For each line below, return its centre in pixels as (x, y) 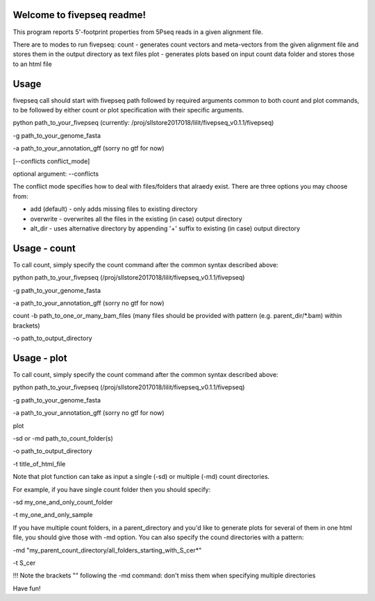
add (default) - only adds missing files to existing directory (114, 209)
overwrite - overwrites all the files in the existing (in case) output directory (136, 219)
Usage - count (44, 248)
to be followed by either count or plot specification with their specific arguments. (128, 110)
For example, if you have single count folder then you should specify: (112, 489)
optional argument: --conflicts (56, 173)
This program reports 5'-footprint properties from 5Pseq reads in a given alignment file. (138, 32)
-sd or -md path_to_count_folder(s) (63, 438)
